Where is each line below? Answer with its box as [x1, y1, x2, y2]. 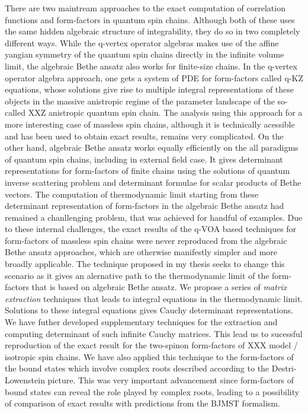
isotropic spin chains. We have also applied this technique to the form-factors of [5, 350, 294, 363]
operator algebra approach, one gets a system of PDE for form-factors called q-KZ [5, 71, 303, 84]
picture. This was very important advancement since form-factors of [47, 374, 294, 386]
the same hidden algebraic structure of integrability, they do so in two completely [5, 25, 300, 37]
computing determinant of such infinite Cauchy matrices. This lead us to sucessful [5, 327, 303, 339]
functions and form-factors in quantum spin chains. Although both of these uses [5, 13, 295, 26]
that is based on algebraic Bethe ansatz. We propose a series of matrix [31, 281, 287, 293]
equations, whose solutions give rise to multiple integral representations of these [5, 83, 294, 96]
